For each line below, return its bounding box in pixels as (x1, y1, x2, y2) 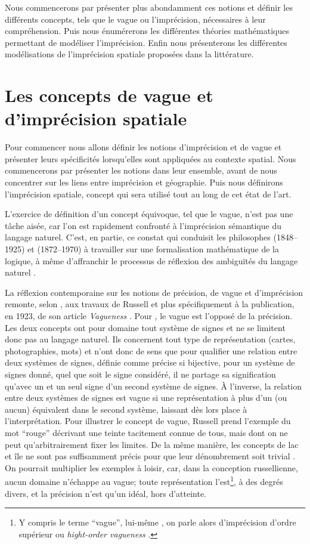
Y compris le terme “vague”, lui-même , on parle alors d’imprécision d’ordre (18, 516, 296, 528)
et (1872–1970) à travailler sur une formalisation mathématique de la (27, 243, 279, 255)
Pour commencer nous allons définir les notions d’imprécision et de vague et (5, 141, 282, 153)
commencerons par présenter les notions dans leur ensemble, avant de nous (5, 164, 277, 177)
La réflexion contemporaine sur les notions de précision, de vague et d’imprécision (5, 286, 303, 298)
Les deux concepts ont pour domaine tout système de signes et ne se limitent (5, 321, 286, 333)
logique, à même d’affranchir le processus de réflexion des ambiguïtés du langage (5, 254, 298, 267)
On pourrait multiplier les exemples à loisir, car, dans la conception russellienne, (5, 461, 298, 474)
